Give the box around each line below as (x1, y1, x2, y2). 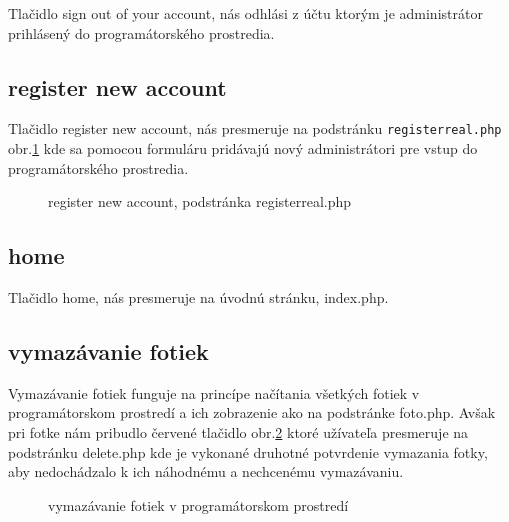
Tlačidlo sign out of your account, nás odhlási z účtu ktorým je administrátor (8, 3, 483, 23)
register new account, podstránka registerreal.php (48, 191, 352, 212)
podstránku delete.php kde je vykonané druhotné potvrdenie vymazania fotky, (8, 441, 488, 462)
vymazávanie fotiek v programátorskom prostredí (48, 494, 349, 515)
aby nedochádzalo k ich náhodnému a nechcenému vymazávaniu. (8, 461, 404, 482)
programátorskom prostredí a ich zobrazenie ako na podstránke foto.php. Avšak (8, 402, 496, 423)
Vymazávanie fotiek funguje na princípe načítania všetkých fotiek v (8, 382, 420, 403)
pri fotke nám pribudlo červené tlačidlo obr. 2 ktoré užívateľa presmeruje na (8, 422, 469, 443)
